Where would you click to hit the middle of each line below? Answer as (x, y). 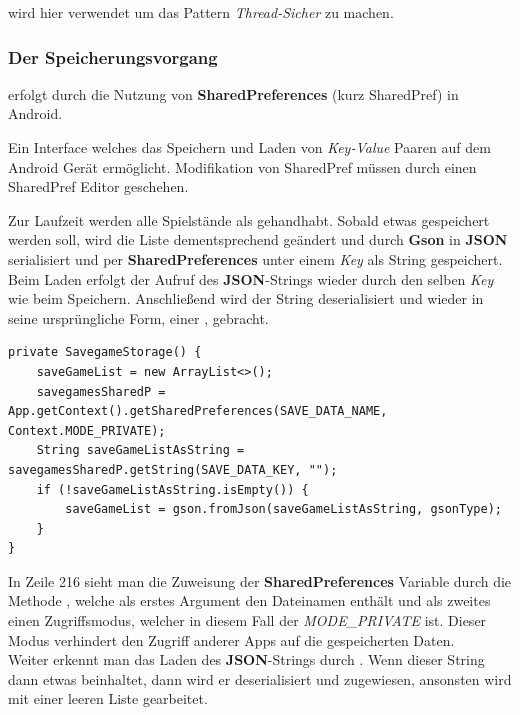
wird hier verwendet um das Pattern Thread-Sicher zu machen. (201, 12)
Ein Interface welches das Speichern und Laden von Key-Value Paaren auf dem (249, 147)
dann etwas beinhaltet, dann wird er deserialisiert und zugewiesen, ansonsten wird (260, 678)
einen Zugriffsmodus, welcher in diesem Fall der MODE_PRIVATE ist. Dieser (247, 620)
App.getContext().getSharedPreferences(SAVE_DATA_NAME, (198, 411)
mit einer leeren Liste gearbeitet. (108, 698)
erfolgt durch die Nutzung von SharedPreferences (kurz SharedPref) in (233, 93)
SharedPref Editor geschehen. (98, 186)
